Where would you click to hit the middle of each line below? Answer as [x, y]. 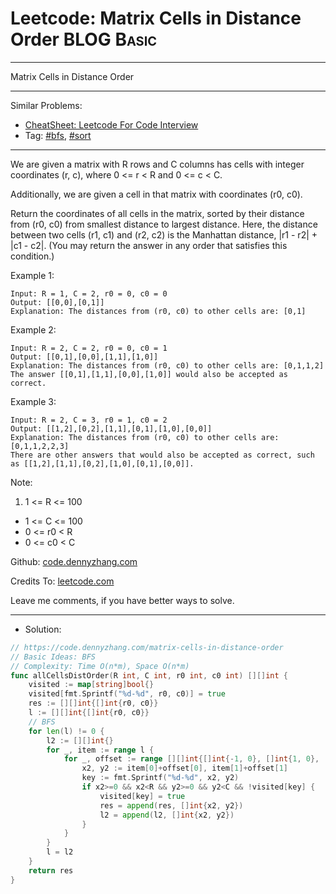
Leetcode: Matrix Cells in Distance [156, 18]
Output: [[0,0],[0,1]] [57, 302]
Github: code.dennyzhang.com [74, 561]
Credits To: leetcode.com [62, 581]
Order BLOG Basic [84, 39]
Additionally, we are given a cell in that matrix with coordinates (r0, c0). [156, 194]
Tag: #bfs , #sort [58, 135]
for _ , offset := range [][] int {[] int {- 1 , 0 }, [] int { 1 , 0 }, [191, 759]
